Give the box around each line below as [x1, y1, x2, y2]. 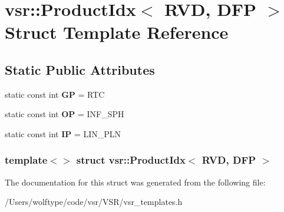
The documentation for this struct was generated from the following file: [5, 175, 266, 188]
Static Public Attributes [5, 60, 155, 78]
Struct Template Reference [5, 20, 229, 44]
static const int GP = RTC [5, 88, 105, 100]
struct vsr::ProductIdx [76, 153, 186, 167]
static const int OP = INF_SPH [5, 108, 124, 120]
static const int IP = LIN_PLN [5, 127, 121, 140]
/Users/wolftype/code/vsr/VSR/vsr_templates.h [5, 196, 183, 208]
